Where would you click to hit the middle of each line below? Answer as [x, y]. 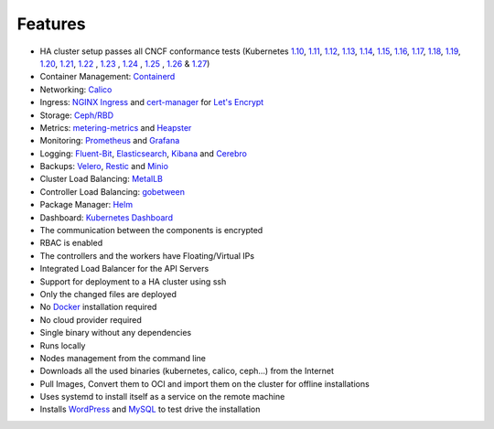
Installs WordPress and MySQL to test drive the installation [150, 409]
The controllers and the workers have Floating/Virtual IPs [147, 255]
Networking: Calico [76, 89]
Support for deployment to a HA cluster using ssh [133, 281]
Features [51, 24]
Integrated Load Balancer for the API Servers [124, 269]
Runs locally [63, 345]
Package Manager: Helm [86, 205]
